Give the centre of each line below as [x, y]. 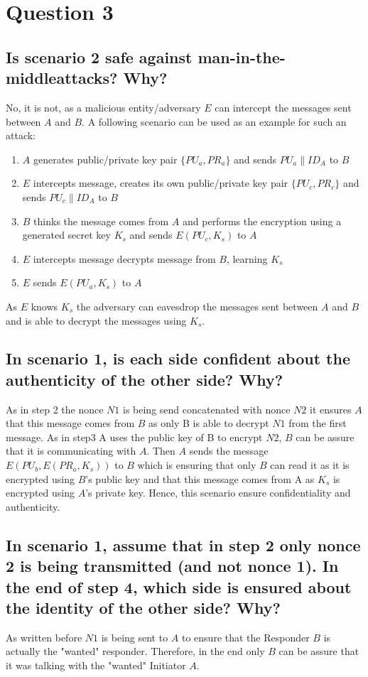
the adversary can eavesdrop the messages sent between [197, 306]
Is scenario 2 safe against [99, 56]
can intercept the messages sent [283, 107]
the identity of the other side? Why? [143, 607]
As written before [44, 637]
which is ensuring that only [197, 465]
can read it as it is [310, 465]
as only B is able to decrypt [209, 423]
